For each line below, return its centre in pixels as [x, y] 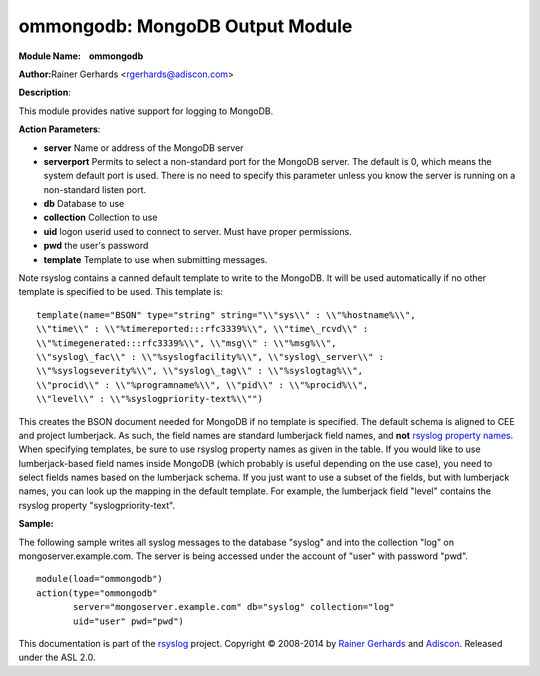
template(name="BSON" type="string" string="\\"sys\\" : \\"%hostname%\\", [226, 314]
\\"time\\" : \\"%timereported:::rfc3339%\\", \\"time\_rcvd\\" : [202, 329]
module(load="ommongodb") [100, 579]
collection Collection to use [100, 217]
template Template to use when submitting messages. [155, 259]
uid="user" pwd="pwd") [129, 621]
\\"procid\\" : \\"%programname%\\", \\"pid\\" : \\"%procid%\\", [202, 384]
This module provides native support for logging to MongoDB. [146, 111]
